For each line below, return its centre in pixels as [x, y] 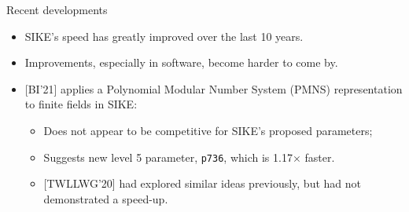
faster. [320, 157]
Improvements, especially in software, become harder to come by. [181, 62]
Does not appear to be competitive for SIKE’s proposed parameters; [208, 130]
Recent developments [57, 9]
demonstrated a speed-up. [106, 198]
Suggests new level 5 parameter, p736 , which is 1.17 [168, 157]
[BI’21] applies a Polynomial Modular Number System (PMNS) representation [214, 88]
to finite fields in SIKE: [81, 104]
